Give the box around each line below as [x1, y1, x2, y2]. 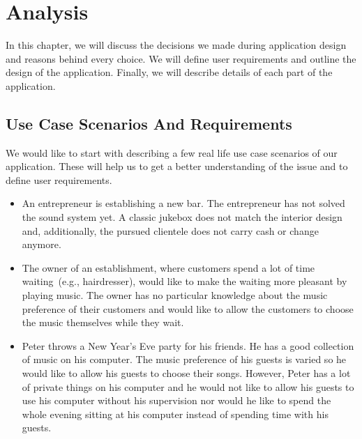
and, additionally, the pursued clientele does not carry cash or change [22, 223, 319, 238]
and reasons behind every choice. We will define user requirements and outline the [6, 51, 356, 66]
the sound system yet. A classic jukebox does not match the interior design [22, 210, 342, 224]
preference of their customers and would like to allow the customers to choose [22, 301, 354, 316]
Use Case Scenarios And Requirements [6, 112, 292, 134]
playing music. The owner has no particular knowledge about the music [22, 288, 328, 302]
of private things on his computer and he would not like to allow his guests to [22, 379, 354, 394]
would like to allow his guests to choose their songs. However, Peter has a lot [22, 366, 351, 380]
